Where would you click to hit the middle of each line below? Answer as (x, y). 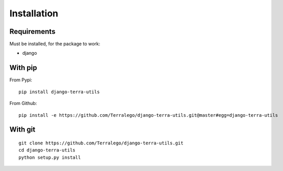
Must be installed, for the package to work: (55, 44)
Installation (34, 13)
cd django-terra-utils (47, 150)
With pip (23, 68)
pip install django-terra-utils (59, 92)
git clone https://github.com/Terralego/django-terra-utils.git (101, 143)
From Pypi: (21, 80)
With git (22, 130)
